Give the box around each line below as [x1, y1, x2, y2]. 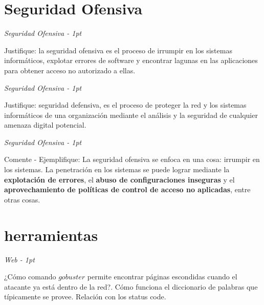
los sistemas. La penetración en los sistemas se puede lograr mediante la [4, 164, 230, 175]
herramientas [4, 224, 98, 245]
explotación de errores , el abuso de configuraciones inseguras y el [4, 174, 235, 185]
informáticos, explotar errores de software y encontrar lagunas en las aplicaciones [4, 55, 258, 66]
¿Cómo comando [4, 271, 56, 282]
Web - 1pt [4, 254, 35, 265]
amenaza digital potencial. [4, 119, 86, 130]
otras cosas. [4, 194, 40, 205]
